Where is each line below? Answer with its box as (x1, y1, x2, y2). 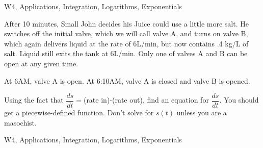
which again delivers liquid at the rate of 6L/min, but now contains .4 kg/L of (4, 38, 249, 48)
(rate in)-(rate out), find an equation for (83, 94, 209, 105)
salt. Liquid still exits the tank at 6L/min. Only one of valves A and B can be (4, 48, 248, 59)
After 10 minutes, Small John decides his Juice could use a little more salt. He (4, 18, 249, 29)
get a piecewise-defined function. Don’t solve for (4, 107, 154, 118)
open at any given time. (4, 58, 78, 68)
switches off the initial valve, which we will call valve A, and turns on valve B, (4, 28, 248, 39)
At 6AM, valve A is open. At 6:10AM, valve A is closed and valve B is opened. (4, 75, 250, 86)
